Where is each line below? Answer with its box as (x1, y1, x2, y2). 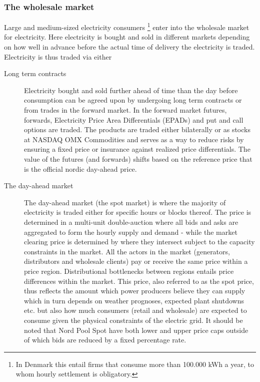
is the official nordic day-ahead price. (24, 163, 137, 174)
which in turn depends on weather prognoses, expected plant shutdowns (24, 295, 244, 305)
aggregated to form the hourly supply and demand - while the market (24, 226, 237, 237)
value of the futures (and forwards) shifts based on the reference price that (24, 154, 252, 164)
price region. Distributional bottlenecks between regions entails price (24, 265, 234, 276)
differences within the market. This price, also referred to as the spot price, (24, 275, 254, 286)
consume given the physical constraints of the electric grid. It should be (24, 314, 243, 325)
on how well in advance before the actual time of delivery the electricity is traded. (4, 42, 255, 52)
